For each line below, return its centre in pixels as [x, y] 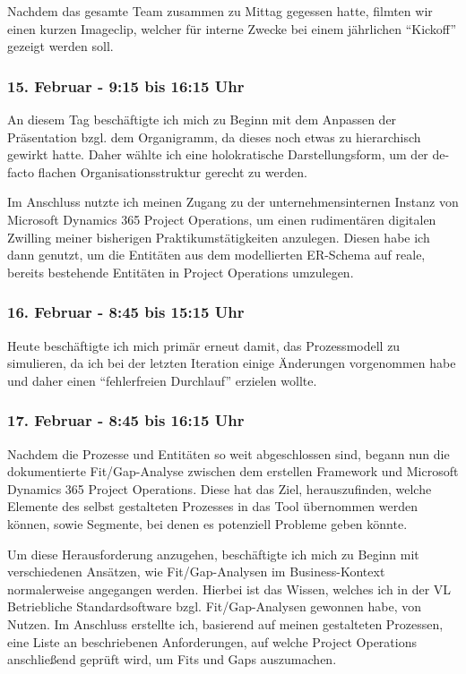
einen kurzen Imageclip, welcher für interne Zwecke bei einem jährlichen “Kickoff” [232, 28]
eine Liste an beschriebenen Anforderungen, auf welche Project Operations [212, 641]
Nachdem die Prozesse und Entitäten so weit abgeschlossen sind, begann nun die [229, 453]
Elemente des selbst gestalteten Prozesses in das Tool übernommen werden [212, 506]
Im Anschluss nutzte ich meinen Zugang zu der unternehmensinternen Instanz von [233, 202]
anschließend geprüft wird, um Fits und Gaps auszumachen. [172, 659]
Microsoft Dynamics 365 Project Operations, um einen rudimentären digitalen [222, 219]
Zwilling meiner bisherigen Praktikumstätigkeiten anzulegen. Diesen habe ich [219, 237]
